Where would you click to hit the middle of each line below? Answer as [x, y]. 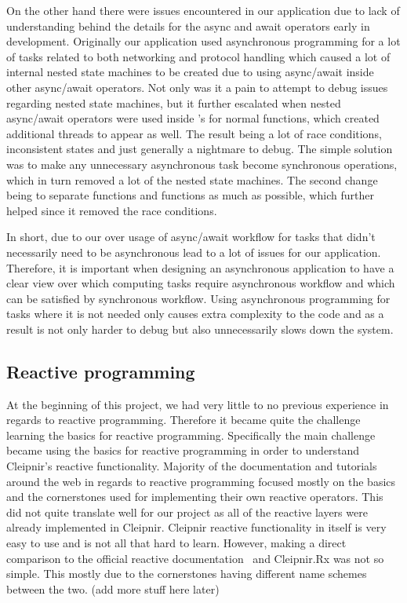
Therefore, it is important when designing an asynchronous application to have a [200, 267]
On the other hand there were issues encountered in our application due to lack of [203, 10]
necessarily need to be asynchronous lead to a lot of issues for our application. [194, 252]
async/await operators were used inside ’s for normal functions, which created [193, 118]
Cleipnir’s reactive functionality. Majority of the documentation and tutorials [192, 466]
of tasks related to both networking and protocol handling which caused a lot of [198, 56]
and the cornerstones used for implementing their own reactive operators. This [195, 497]
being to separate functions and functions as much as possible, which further [190, 195]
